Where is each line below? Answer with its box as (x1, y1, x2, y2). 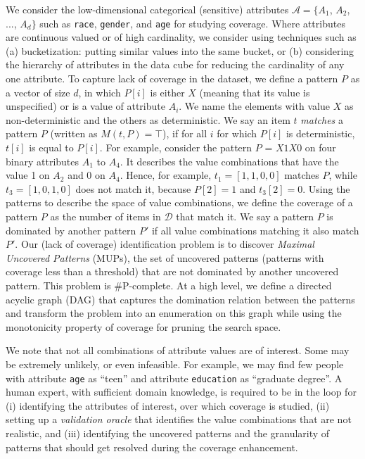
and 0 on (68, 168, 105, 182)
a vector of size (6, 84, 70, 99)
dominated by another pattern (6, 222, 136, 237)
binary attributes (6, 153, 79, 168)
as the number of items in (50, 208, 161, 223)
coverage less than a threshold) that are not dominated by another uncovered (6, 264, 339, 279)
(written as (50, 126, 98, 141)
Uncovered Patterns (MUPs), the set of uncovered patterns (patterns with (6, 250, 324, 265)
